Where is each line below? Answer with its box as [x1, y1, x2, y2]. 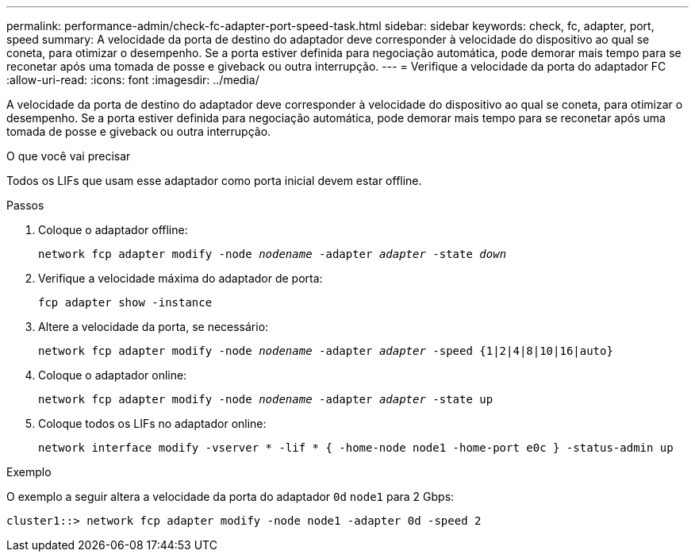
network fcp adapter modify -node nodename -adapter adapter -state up [38, 393, 493, 406]
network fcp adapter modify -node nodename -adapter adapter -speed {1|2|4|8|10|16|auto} [38, 344, 613, 357]
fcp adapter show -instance [38, 296, 213, 309]
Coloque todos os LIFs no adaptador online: [38, 417, 267, 430]
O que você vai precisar [6, 149, 131, 163]
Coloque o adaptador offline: [38, 223, 188, 237]
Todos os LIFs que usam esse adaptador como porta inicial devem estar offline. [6, 174, 422, 187]
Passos [6, 198, 44, 212]
